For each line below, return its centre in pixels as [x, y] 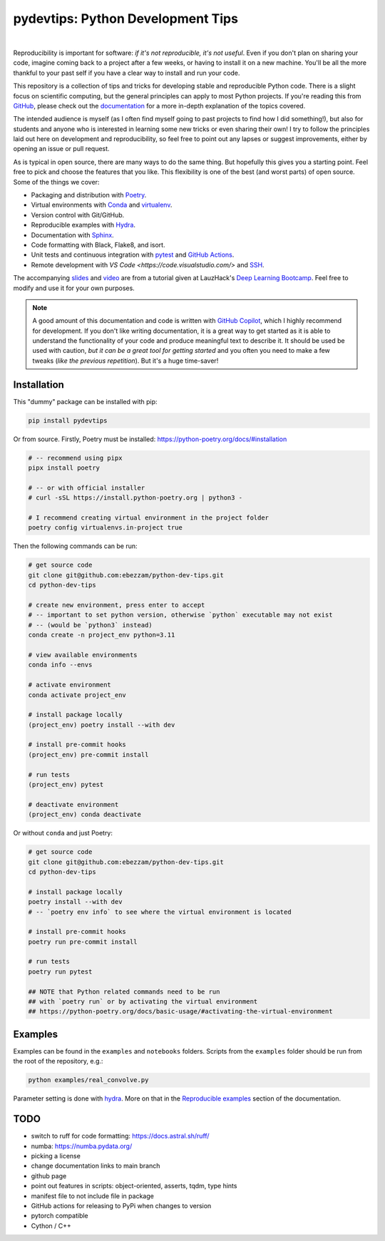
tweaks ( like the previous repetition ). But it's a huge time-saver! [125, 361]
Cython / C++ [51, 1225]
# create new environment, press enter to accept [117, 605]
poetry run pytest [60, 972]
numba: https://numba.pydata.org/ [82, 1146]
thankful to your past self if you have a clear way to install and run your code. [127, 73]
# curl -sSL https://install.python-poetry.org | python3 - [135, 498]
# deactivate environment [73, 804]
